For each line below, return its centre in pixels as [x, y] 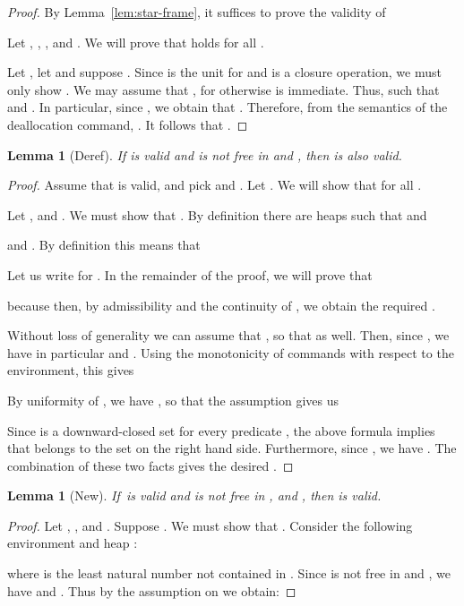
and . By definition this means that [104, 245]
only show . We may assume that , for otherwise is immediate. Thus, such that [223, 89]
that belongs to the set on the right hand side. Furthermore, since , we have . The [232, 448]
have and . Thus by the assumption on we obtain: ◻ [152, 590]
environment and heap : [73, 543]
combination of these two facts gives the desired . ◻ [150, 465]
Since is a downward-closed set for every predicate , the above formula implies [221, 430]
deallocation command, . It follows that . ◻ [128, 124]
